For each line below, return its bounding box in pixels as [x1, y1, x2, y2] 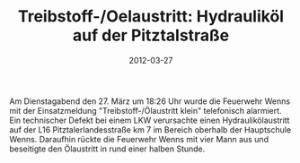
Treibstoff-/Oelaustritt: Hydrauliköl [17, 6, 285, 27]
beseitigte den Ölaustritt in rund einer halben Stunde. [9, 143, 206, 154]
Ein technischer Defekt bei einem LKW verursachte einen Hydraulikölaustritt [9, 115, 290, 125]
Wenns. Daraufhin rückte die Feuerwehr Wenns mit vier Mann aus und [9, 133, 269, 144]
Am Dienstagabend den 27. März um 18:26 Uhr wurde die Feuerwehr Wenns [9, 96, 290, 107]
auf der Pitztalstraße [72, 25, 230, 46]
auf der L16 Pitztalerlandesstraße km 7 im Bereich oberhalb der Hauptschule [9, 124, 292, 135]
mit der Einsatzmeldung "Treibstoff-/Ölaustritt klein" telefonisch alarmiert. [9, 105, 282, 116]
